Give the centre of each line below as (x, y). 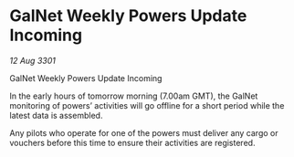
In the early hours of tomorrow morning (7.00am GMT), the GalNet (134, 96)
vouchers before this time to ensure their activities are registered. (132, 142)
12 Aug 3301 (33, 60)
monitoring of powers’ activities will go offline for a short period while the (147, 105)
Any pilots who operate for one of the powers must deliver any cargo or (144, 132)
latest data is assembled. (56, 115)
